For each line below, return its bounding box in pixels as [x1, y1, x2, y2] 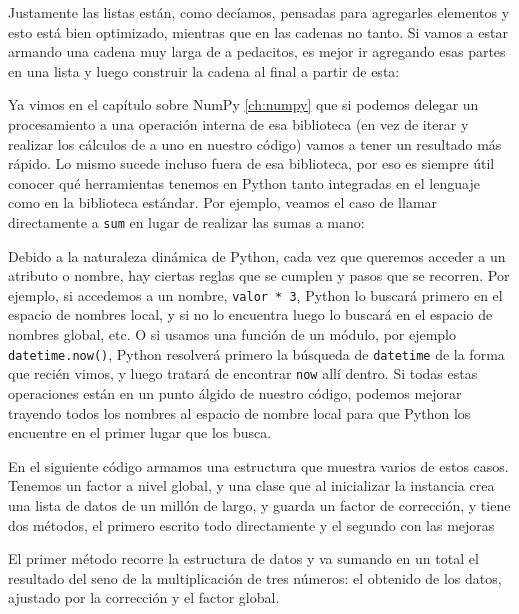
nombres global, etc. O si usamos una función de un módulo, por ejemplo [8, 324, 457, 345]
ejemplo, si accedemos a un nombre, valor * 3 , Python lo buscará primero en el [8, 284, 503, 305]
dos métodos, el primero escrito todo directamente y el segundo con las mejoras [8, 514, 495, 535]
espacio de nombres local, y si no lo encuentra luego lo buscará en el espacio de [8, 304, 493, 325]
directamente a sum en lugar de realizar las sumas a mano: [8, 211, 365, 232]
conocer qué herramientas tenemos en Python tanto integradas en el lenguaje [8, 172, 480, 193]
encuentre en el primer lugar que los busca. [8, 422, 272, 443]
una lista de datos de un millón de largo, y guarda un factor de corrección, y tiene [8, 494, 511, 515]
